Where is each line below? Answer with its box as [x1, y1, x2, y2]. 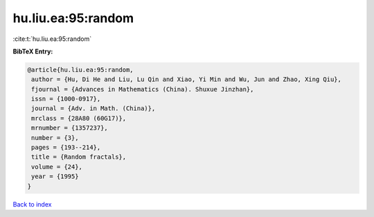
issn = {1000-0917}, [31, 95, 101, 103]
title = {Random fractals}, [31, 153, 127, 161]
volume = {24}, [31, 163, 83, 171]
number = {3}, [31, 134, 79, 141]
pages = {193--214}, [31, 144, 101, 152]
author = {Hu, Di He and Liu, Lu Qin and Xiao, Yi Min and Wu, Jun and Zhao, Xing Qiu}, [31, 76, 342, 83]
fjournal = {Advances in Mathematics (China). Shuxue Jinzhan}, [31, 85, 254, 93]
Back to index [12, 200, 52, 208]
